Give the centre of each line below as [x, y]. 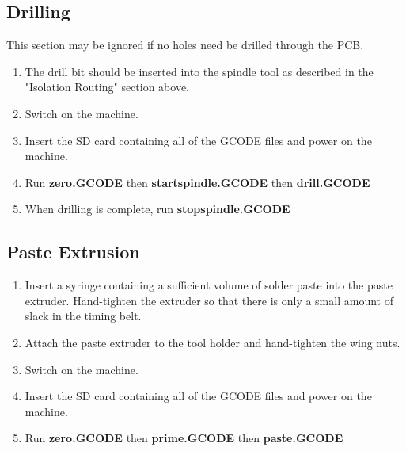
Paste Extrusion [73, 252]
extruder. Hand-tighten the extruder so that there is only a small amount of [209, 300]
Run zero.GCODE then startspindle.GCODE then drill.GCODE [197, 182]
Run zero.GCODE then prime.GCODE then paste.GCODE [184, 438]
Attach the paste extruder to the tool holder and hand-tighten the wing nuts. [212, 342]
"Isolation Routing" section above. [107, 87]
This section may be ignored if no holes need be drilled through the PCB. [185, 45]
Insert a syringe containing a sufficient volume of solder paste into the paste [209, 285]
